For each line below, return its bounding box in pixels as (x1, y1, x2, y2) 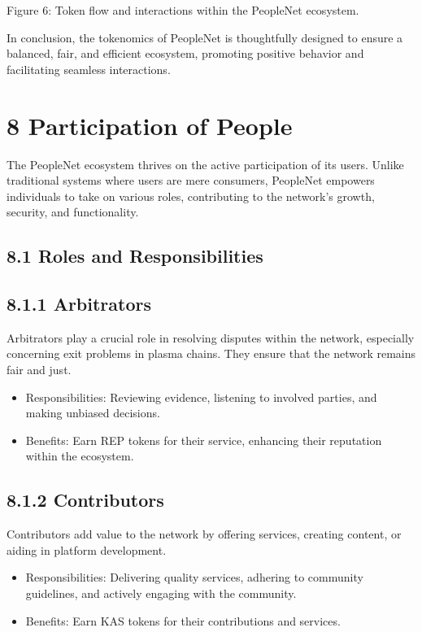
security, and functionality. (7, 203, 139, 220)
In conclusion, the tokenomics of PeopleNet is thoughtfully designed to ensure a (7, 28, 403, 46)
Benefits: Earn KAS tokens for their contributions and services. (25, 612, 341, 629)
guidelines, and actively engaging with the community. (25, 585, 297, 601)
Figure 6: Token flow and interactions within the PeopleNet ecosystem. (7, 2, 359, 18)
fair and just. (7, 361, 72, 378)
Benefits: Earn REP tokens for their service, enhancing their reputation (25, 431, 382, 448)
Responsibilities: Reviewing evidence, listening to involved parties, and (25, 388, 377, 405)
